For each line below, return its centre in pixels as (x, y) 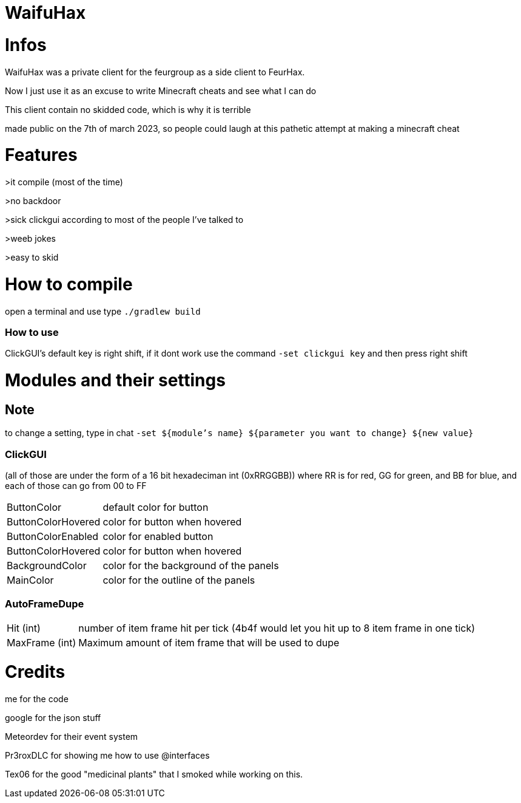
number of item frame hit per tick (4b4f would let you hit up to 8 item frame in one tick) (277, 628)
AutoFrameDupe (45, 604)
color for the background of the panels (191, 565)
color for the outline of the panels (179, 580)
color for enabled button (158, 536)
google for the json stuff (53, 718)
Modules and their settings (115, 380)
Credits (35, 672)
